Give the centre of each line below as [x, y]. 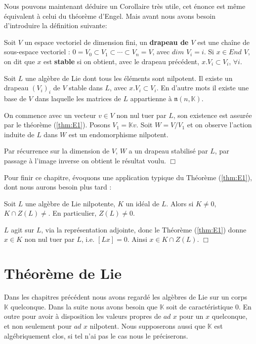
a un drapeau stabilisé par [168, 151]
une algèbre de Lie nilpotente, [70, 203]
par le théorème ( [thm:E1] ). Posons [57, 125]
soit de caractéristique [200, 306]
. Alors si [180, 203]
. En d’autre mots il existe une [203, 88]
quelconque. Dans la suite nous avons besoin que [84, 306]
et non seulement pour [38, 325]
